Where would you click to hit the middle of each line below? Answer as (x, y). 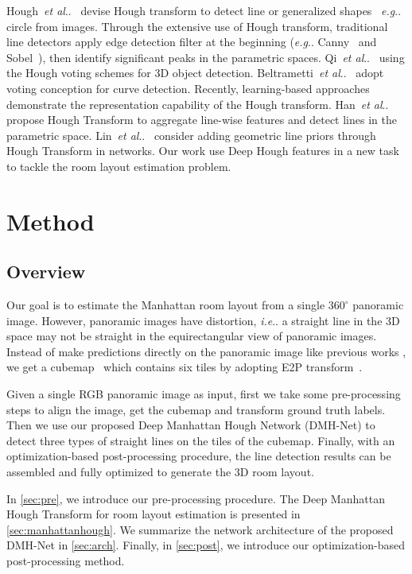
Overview (46, 271)
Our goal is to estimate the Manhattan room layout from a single (166, 305)
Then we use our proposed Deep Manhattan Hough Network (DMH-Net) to (191, 425)
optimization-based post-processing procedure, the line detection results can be (199, 456)
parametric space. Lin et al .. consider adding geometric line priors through (191, 135)
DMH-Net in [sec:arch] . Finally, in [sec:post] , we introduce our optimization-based (206, 545)
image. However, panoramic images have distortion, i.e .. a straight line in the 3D (203, 320)
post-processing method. (66, 561)
